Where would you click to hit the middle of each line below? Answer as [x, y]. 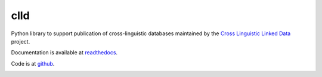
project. [21, 41]
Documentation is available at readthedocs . [64, 53]
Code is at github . [33, 63]
